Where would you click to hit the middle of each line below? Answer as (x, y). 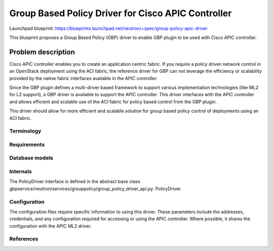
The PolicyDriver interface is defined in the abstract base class (75, 182)
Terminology (25, 131)
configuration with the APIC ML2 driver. (51, 226)
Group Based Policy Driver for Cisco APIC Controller (121, 13)
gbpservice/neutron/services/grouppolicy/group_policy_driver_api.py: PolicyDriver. (96, 189)
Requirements (27, 144)
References (24, 239)
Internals (21, 172)
